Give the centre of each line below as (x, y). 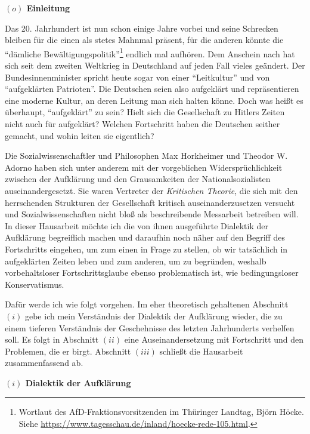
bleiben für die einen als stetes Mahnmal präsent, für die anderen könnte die (144, 40)
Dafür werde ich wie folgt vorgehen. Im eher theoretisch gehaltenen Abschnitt (147, 304)
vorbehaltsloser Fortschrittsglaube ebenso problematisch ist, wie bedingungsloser (152, 273)
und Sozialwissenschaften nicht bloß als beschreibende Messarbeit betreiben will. (152, 214)
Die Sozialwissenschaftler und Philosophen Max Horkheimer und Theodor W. (146, 156)
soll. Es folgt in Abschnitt (52, 339)
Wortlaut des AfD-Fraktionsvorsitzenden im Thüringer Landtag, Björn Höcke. (161, 412)
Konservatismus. (35, 284)
